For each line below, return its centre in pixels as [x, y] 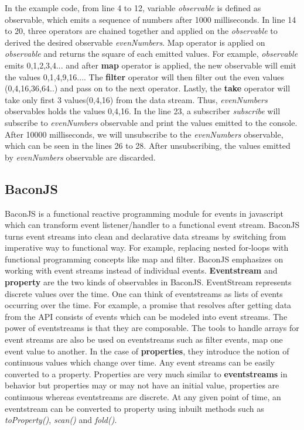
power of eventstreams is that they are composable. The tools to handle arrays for [152, 328]
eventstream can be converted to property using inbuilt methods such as [134, 408]
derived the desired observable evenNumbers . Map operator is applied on [135, 42]
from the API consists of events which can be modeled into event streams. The [146, 316]
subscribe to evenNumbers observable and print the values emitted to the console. [151, 122]
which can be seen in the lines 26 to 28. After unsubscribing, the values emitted [148, 146]
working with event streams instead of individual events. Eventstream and [141, 270]
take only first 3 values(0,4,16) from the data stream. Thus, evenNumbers [136, 99]
